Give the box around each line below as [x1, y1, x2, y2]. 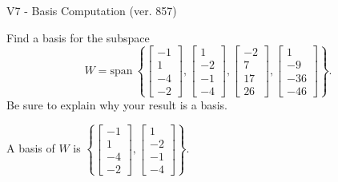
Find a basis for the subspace [6, 29, 150, 45]
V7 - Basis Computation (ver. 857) [6, 2, 177, 18]
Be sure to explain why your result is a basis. [6, 96, 228, 113]
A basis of [6, 140, 55, 156]
